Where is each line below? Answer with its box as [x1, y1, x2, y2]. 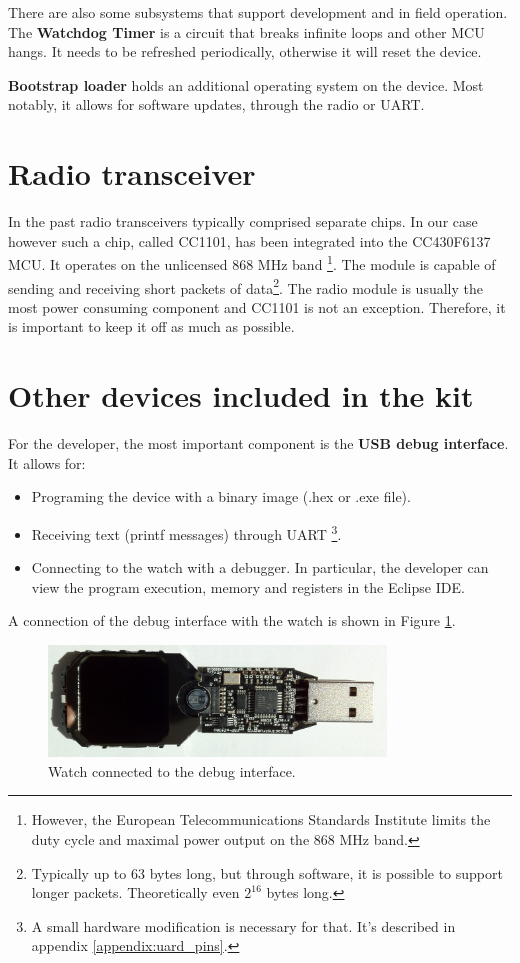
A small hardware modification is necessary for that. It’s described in [31, 915, 456, 936]
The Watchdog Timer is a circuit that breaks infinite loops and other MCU [8, 21, 485, 42]
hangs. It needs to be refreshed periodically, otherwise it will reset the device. [8, 41, 482, 62]
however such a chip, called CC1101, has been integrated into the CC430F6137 [8, 230, 491, 251]
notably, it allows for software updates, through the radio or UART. [8, 94, 425, 115]
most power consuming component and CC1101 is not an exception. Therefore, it [8, 296, 506, 317]
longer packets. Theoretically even [31, 882, 240, 903]
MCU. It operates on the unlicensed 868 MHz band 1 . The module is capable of [8, 251, 496, 274]
